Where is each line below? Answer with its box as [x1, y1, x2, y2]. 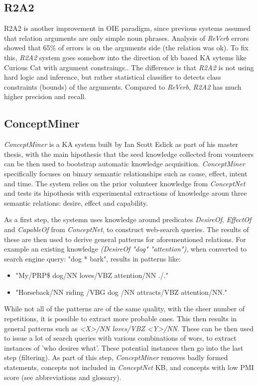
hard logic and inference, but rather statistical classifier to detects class [4, 72, 221, 82]
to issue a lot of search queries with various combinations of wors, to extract [4, 333, 237, 343]
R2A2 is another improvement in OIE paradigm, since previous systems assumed [4, 23, 251, 33]
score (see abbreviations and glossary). [4, 372, 122, 382]
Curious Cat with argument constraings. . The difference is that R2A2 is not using [4, 62, 254, 72]
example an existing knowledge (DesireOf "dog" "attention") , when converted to [4, 244, 247, 254]
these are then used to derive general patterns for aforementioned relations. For [4, 234, 246, 244]
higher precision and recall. [4, 91, 87, 102]
